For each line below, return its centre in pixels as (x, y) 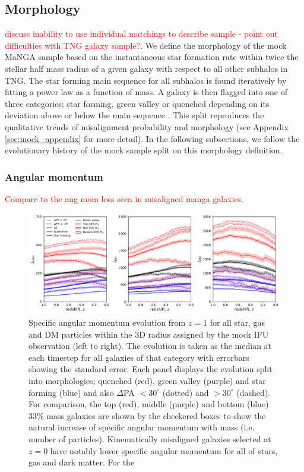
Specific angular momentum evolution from (107, 322)
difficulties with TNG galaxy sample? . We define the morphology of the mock (146, 45)
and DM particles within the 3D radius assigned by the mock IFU (149, 334)
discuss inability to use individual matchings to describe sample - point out (141, 34)
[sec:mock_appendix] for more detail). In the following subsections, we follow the (152, 138)
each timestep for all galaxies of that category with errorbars (139, 357)
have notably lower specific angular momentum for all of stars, (164, 450)
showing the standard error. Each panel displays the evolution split (151, 369)
